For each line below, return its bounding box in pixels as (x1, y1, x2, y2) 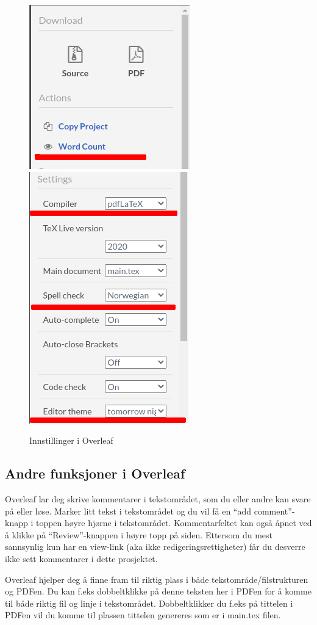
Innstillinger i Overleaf (29, 434, 113, 447)
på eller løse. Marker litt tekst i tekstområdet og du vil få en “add (5, 504, 252, 517)
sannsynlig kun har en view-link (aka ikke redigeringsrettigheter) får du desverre (5, 540, 305, 553)
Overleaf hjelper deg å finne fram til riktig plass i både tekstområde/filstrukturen (5, 573, 308, 585)
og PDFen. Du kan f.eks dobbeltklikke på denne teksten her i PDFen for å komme (5, 585, 312, 598)
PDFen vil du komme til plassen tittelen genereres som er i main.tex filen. (5, 609, 281, 621)
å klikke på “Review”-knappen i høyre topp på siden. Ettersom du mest (5, 528, 272, 541)
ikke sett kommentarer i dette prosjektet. (5, 552, 158, 565)
